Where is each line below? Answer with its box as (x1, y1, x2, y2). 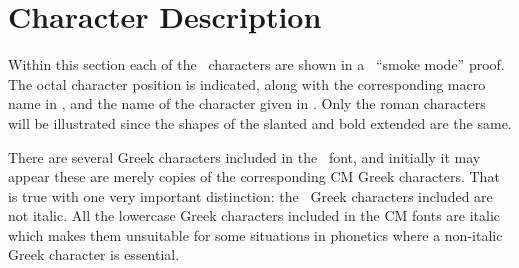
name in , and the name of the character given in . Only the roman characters (8, 93, 486, 114)
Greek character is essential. (8, 244, 180, 265)
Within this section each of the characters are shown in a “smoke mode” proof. (8, 54, 505, 75)
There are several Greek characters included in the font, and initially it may (8, 146, 481, 167)
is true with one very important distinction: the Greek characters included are (8, 185, 493, 206)
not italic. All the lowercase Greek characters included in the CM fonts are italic (8, 205, 501, 226)
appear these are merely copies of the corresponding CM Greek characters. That (8, 166, 500, 187)
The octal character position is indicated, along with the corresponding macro (8, 73, 486, 94)
